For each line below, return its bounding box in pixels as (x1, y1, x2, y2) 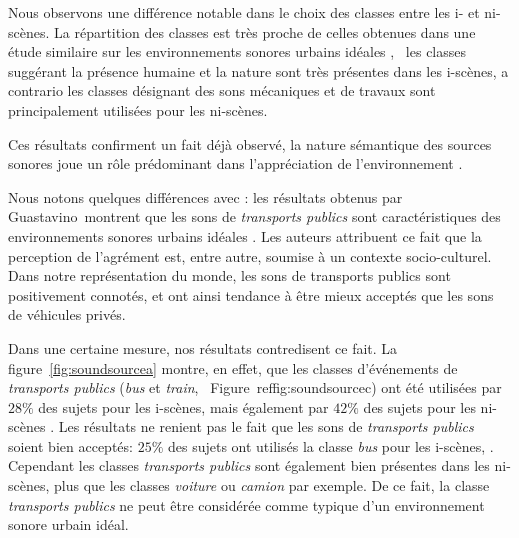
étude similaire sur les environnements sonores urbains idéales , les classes (8, 41, 467, 62)
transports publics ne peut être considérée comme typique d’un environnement (8, 494, 485, 515)
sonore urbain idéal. (8, 514, 129, 535)
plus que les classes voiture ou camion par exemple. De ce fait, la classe (54, 475, 490, 496)
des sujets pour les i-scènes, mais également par (38, 396, 329, 417)
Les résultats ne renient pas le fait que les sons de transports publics (58, 416, 474, 437)
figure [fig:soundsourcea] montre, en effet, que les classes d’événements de (8, 357, 458, 378)
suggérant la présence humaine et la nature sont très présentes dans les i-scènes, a (8, 60, 509, 81)
